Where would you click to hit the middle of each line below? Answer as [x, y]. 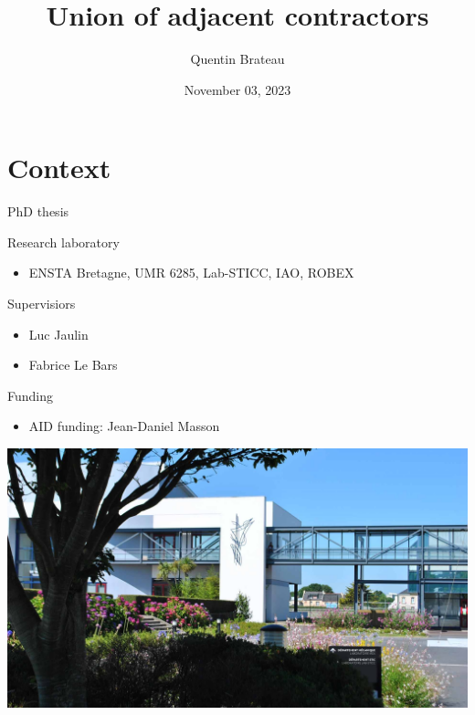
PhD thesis [38, 211]
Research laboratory [63, 242]
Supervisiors [42, 304]
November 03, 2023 [237, 89]
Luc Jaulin [58, 334]
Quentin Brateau [237, 59]
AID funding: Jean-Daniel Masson [124, 426]
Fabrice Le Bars [73, 365]
